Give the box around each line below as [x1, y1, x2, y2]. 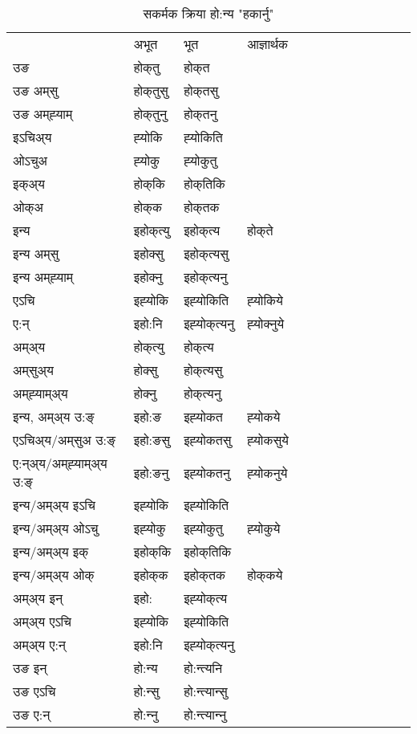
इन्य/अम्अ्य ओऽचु [13, 519, 99, 537]
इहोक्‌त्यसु [184, 244, 229, 263]
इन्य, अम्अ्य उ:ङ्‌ [13, 407, 95, 426]
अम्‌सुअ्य [13, 361, 54, 379]
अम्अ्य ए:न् [13, 635, 66, 654]
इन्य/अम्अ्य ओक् [13, 565, 95, 584]
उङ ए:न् [13, 705, 51, 724]
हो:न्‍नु [133, 705, 158, 724]
